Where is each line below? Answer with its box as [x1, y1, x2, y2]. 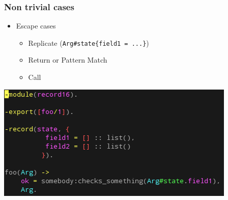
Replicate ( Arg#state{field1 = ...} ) [28, 37, 149, 48]
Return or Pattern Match [28, 54, 107, 65]
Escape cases [16, 20, 56, 31]
